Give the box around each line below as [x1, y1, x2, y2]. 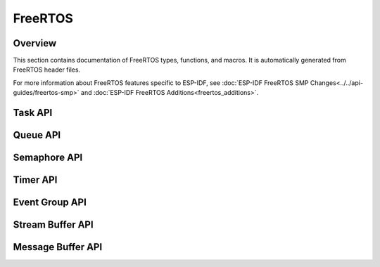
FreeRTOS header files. [13, 65, 81, 74]
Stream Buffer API [13, 219, 94, 231]
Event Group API [13, 197, 87, 209]
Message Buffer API [13, 241, 103, 253]
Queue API [13, 129, 61, 141]
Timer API [13, 174, 58, 186]
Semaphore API [13, 152, 83, 164]
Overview [13, 37, 57, 49]
